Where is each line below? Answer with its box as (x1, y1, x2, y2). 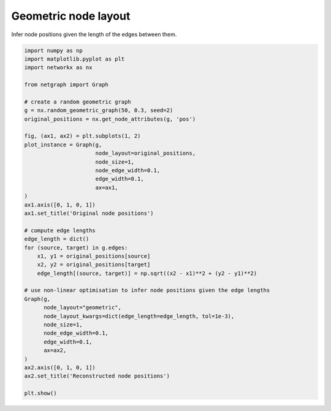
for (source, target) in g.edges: (24, 244, 128, 251)
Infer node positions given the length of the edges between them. (11, 31, 177, 38)
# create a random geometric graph (24, 98, 131, 105)
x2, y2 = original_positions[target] (37, 261, 151, 268)
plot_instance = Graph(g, (24, 141, 102, 148)
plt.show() (24, 390, 57, 397)
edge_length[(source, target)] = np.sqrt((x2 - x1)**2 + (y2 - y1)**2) (37, 270, 257, 277)
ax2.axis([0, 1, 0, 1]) (24, 364, 96, 371)
